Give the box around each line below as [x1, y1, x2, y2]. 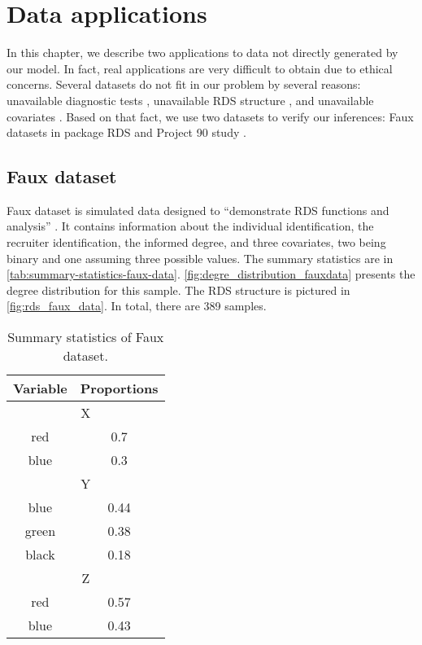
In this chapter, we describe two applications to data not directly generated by [7, 44, 398, 61]
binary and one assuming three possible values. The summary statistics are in [7, 249, 394, 266]
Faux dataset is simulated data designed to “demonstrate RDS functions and [7, 201, 389, 218]
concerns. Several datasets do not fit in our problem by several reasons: [7, 76, 361, 93]
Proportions [80, 379, 159, 398]
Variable [13, 379, 67, 398]
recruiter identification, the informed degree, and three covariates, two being [7, 234, 386, 251]
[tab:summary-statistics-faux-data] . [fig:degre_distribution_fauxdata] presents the [7, 265, 415, 283]
